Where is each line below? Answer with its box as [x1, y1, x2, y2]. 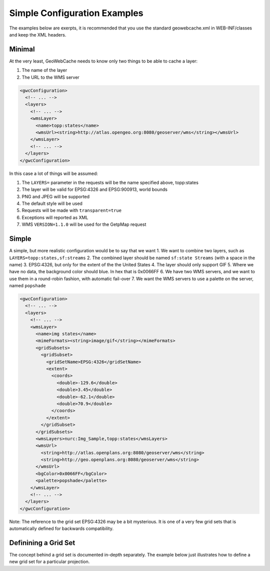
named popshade [9, 283, 46, 289]
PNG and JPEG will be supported [21, 193, 90, 199]
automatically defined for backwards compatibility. [9, 526, 113, 532]
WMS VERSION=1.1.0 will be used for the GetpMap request [21, 221, 146, 227]
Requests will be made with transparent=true [21, 207, 122, 213]
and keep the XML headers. [9, 31, 66, 37]
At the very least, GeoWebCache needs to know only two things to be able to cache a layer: [9, 58, 197, 64]
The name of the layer [21, 67, 67, 73]
